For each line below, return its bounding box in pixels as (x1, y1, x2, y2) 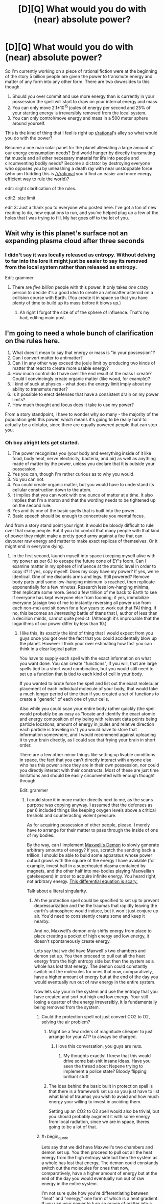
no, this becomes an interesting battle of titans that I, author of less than (12, 610, 158, 616)
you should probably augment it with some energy (48, 1114, 150, 1120)
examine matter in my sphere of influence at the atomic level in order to (12, 563, 157, 569)
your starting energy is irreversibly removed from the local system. (12, 109, 147, 116)
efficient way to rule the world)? (5, 176, 70, 182)
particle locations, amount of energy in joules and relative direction (19, 721, 155, 727)
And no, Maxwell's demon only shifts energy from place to (34, 928, 152, 934)
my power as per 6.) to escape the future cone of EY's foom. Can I (12, 558, 146, 564)
